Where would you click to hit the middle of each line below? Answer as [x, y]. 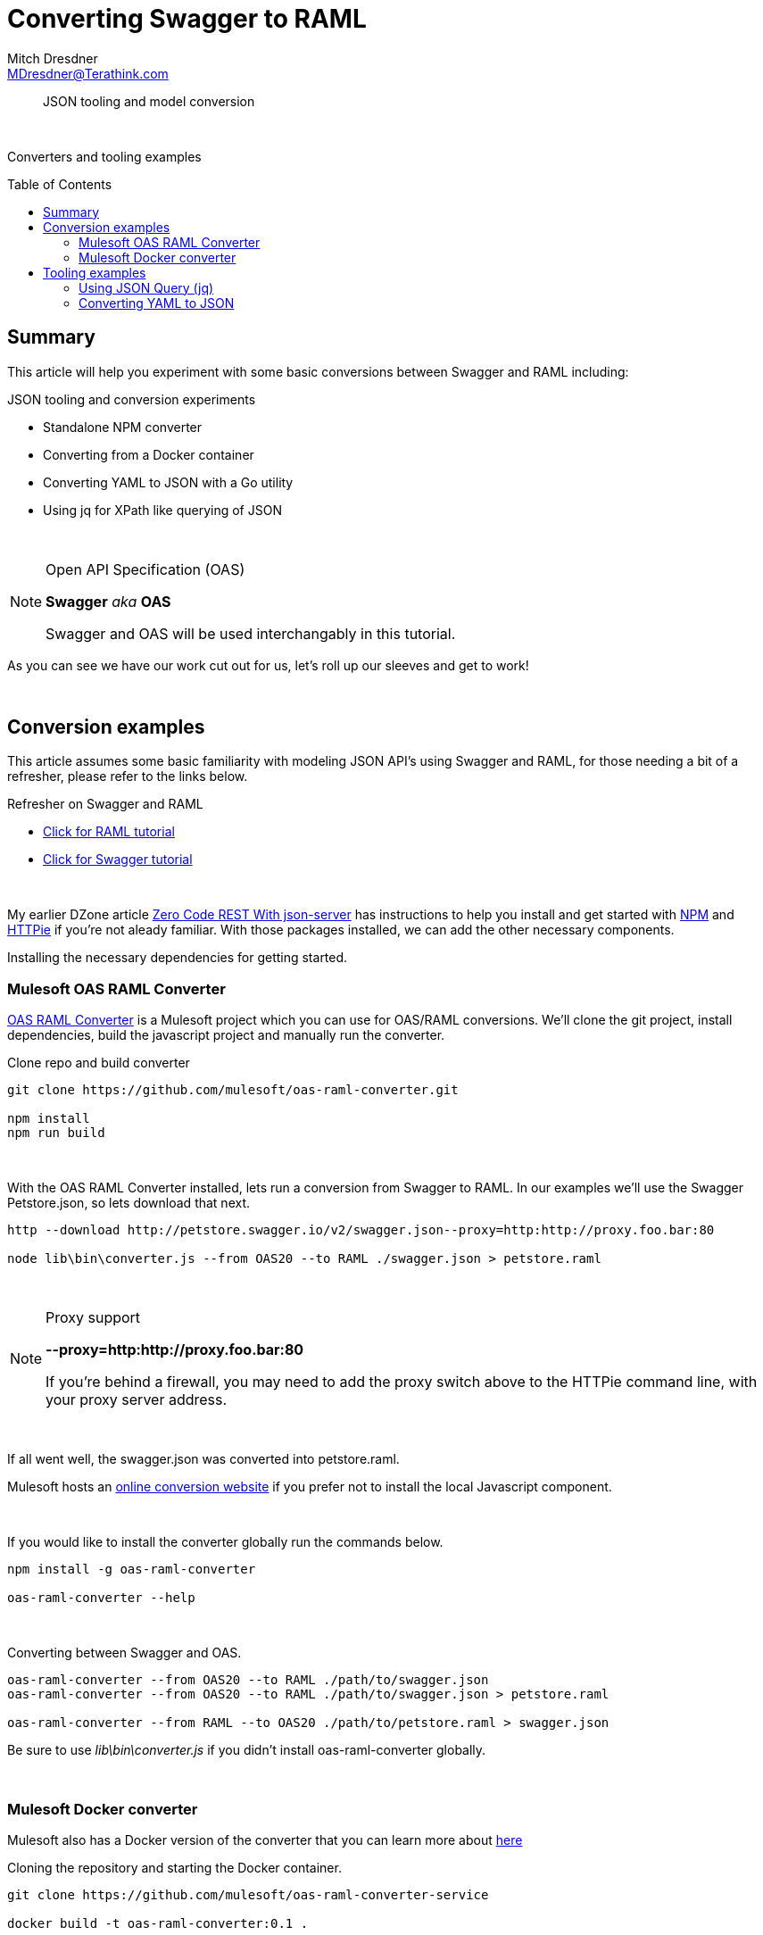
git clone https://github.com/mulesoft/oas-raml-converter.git [233, 1090]
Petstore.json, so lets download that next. [129, 1203]
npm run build [56, 1133]
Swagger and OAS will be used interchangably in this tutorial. [251, 633]
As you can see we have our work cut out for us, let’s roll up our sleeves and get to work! [268, 665]
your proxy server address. [137, 1400]
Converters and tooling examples [104, 156]
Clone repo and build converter [99, 1063]
